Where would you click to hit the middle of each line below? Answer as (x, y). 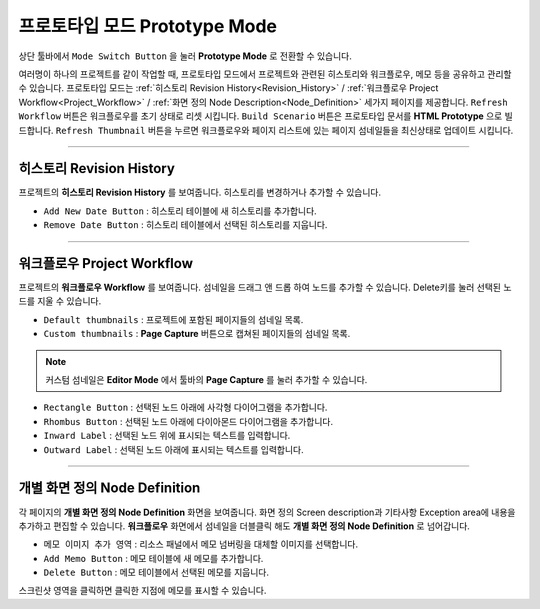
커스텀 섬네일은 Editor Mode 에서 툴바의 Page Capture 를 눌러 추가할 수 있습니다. (206, 380)
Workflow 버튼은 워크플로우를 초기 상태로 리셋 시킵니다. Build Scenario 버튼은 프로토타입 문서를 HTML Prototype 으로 (260, 116)
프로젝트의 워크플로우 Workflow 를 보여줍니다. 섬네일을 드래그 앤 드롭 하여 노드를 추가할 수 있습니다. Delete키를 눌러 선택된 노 (265, 287)
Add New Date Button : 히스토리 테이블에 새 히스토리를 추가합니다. (180, 211)
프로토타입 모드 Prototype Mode (148, 26)
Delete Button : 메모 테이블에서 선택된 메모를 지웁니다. (156, 572)
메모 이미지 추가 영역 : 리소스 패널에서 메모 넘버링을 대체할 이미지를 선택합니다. (201, 544)
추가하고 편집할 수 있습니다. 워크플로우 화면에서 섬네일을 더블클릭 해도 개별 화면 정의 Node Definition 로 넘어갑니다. (244, 526)
